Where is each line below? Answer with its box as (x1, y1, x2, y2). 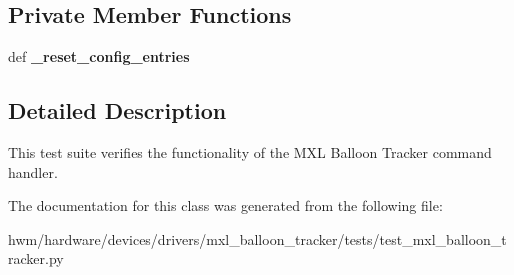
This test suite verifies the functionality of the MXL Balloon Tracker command (8, 142, 492, 162)
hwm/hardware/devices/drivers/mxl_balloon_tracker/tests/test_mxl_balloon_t (8, 228, 507, 249)
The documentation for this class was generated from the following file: (8, 195, 443, 216)
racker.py (8, 248, 64, 269)
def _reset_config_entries (8, 46, 190, 67)
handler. (8, 161, 58, 182)
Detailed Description (8, 95, 227, 126)
